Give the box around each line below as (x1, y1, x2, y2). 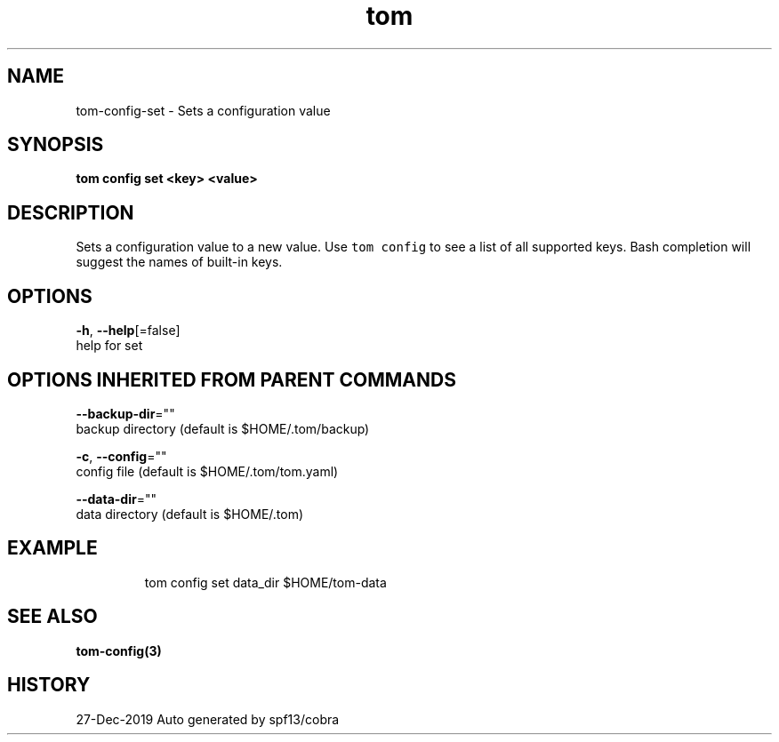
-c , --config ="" (76, 448, 167, 464)
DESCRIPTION (7, 201, 134, 224)
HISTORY (7, 674, 91, 697)
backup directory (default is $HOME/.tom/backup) (76, 420, 370, 436)
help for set (76, 338, 143, 354)
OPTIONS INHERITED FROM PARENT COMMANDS (7, 368, 456, 391)
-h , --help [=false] (76, 323, 181, 339)
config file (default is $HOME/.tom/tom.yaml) (76, 463, 339, 479)
